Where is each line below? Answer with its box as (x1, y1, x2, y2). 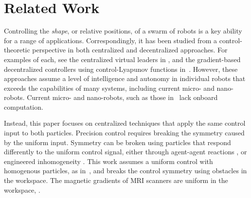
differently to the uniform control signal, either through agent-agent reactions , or (4, 147, 247, 157)
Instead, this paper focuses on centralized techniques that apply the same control (4, 118, 246, 128)
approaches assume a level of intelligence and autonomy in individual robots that (4, 73, 246, 83)
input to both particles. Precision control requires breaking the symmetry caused (4, 128, 245, 138)
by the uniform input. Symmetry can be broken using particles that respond (4, 137, 231, 147)
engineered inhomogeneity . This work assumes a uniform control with (4, 156, 213, 166)
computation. (4, 101, 43, 112)
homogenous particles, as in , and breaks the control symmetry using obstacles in (4, 165, 247, 176)
